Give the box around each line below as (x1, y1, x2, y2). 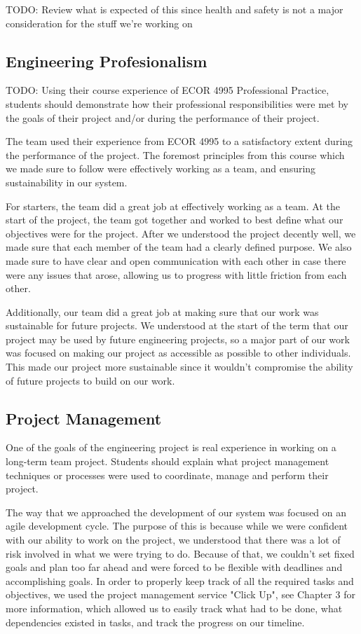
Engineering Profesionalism (6, 50, 207, 71)
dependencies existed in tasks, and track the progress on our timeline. (6, 614, 305, 629)
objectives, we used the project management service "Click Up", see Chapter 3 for (6, 587, 355, 602)
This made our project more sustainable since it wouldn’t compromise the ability (6, 359, 353, 374)
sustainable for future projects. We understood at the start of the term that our (6, 318, 348, 333)
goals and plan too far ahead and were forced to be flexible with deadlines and (6, 560, 343, 574)
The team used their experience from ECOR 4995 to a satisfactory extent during (6, 134, 353, 149)
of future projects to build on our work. (6, 373, 175, 387)
